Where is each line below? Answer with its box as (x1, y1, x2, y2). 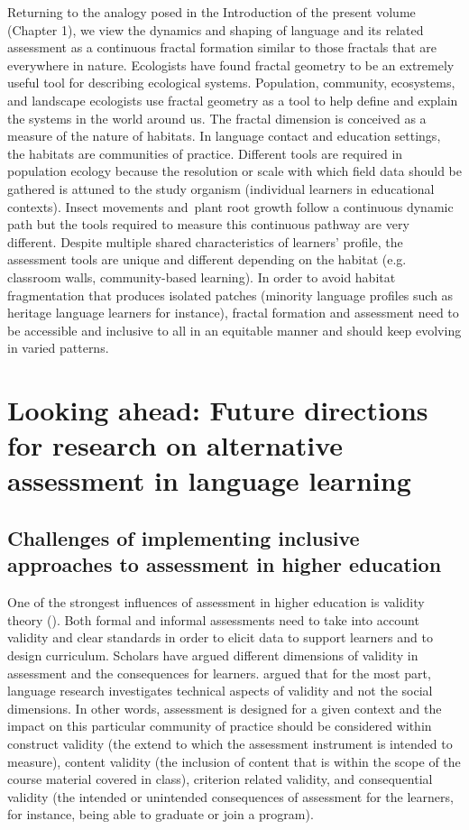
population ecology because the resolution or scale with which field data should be (7, 161, 463, 180)
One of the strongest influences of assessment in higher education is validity (7, 593, 425, 612)
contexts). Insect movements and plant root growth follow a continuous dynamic (7, 197, 454, 216)
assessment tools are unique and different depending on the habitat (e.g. (7, 250, 407, 269)
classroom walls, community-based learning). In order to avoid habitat (7, 267, 396, 286)
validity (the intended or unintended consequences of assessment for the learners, (7, 787, 454, 806)
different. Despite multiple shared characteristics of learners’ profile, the (7, 232, 403, 251)
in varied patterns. (7, 338, 109, 357)
